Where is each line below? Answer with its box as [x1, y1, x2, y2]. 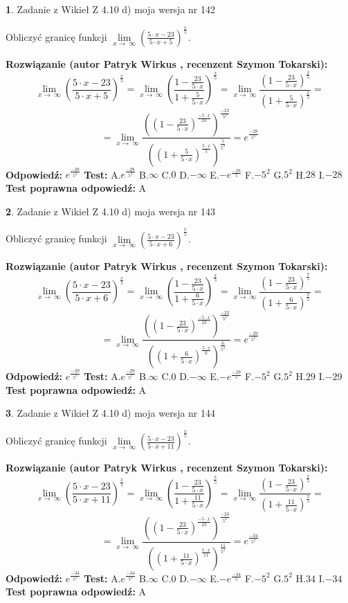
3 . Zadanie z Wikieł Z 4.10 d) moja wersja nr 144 [6, 406, 216, 420]
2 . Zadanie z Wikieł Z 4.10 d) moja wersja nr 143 [6, 204, 216, 218]
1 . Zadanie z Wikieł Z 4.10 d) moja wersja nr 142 [6, 2, 216, 16]
